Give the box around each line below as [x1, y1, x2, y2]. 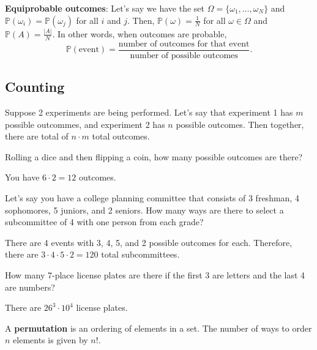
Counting [5, 77, 65, 96]
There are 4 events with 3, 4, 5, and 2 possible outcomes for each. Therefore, [5, 236, 293, 248]
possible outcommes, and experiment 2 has [5, 117, 165, 130]
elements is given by [13, 333, 88, 346]
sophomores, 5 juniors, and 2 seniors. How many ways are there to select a [5, 203, 284, 216]
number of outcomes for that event [118, 39, 250, 48]
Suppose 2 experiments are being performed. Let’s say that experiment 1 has [5, 106, 293, 118]
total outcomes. [92, 130, 150, 143]
